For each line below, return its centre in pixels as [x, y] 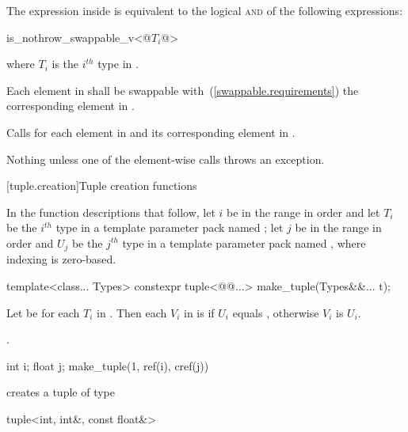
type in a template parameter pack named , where [244, 243]
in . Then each [132, 312]
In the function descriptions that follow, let [111, 212]
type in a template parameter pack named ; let [170, 227]
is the [65, 64]
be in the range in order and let [303, 212]
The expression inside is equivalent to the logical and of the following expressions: [205, 10]
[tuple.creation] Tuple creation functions [102, 186]
